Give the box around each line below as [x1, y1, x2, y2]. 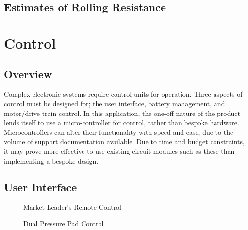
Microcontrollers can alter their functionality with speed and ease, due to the [4, 127, 233, 137]
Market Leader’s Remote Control [23, 202, 122, 212]
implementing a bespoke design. [4, 155, 99, 165]
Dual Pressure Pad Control [23, 218, 104, 228]
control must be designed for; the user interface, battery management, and [4, 98, 225, 108]
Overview [4, 66, 52, 81]
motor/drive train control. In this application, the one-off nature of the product [4, 108, 240, 118]
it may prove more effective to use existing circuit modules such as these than [4, 146, 235, 156]
